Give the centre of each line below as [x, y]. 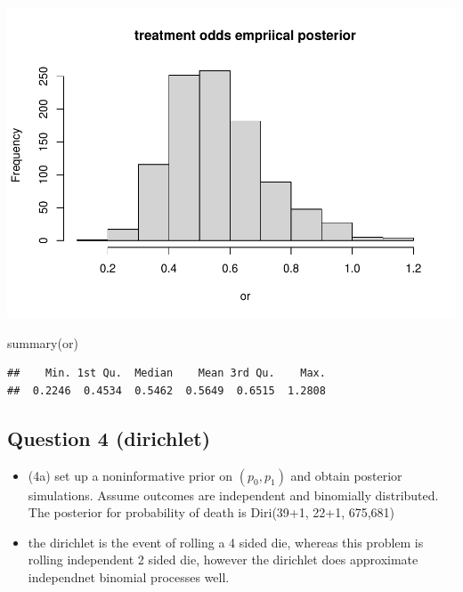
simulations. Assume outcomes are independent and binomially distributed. [233, 495]
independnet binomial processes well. [129, 576]
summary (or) [43, 342]
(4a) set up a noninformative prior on [130, 475]
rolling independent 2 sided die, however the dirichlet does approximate [223, 560]
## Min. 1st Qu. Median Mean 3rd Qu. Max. [167, 373]
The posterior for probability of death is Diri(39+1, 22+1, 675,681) [211, 512]
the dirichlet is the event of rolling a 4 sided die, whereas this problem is [226, 542]
